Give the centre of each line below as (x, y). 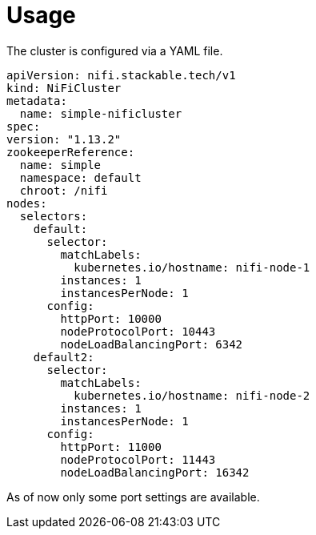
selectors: (54, 216)
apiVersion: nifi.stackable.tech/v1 (121, 75)
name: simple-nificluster (101, 113)
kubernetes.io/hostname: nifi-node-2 (192, 395)
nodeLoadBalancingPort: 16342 (155, 472)
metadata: (37, 101)
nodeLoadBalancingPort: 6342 (152, 344)
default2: (64, 357)
